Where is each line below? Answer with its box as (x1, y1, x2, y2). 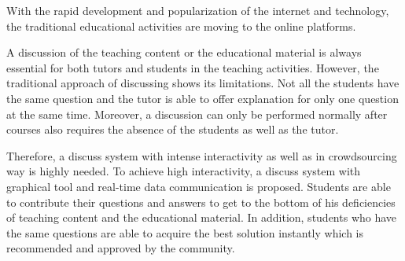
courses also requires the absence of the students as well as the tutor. (6, 121, 339, 138)
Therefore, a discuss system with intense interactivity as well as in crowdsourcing (6, 147, 397, 164)
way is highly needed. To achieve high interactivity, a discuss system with (6, 163, 361, 179)
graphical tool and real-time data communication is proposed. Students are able (6, 178, 391, 194)
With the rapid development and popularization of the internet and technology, (6, 2, 389, 18)
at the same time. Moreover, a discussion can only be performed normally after (6, 105, 388, 122)
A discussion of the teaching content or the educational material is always (6, 44, 362, 61)
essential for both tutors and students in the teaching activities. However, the (6, 59, 379, 75)
